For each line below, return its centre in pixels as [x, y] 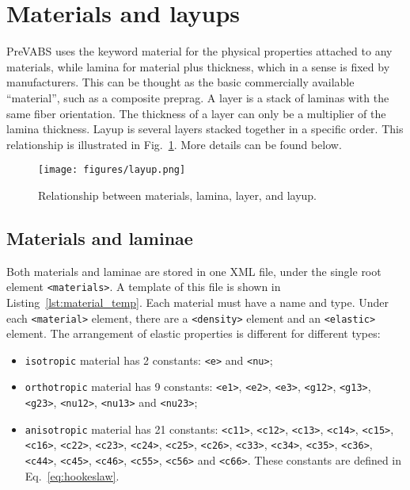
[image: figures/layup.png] [112, 170]
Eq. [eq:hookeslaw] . [72, 475]
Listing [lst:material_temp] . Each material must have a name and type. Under [197, 302]
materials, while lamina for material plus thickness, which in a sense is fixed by [198, 66]
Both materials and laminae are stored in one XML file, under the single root [194, 271]
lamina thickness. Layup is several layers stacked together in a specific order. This [205, 129]
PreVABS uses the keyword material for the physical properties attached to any [199, 51]
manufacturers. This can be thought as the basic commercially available [180, 82]
